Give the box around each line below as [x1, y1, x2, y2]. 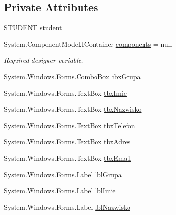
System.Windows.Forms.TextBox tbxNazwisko [4, 104, 142, 114]
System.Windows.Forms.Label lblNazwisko [4, 201, 130, 212]
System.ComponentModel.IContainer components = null [4, 38, 172, 49]
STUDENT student [4, 22, 62, 33]
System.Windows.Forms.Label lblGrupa [4, 169, 122, 179]
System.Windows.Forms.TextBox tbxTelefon [4, 120, 135, 130]
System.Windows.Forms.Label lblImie [4, 185, 116, 196]
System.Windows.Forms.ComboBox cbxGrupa [4, 71, 141, 81]
